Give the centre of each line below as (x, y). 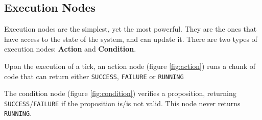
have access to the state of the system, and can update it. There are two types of (131, 39)
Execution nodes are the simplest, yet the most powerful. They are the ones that (130, 29)
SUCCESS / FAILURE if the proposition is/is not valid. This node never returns (122, 103)
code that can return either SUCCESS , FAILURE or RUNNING (94, 76)
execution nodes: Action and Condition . (70, 49)
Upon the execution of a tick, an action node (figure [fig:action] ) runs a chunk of (130, 66)
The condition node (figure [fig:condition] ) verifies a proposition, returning (120, 93)
